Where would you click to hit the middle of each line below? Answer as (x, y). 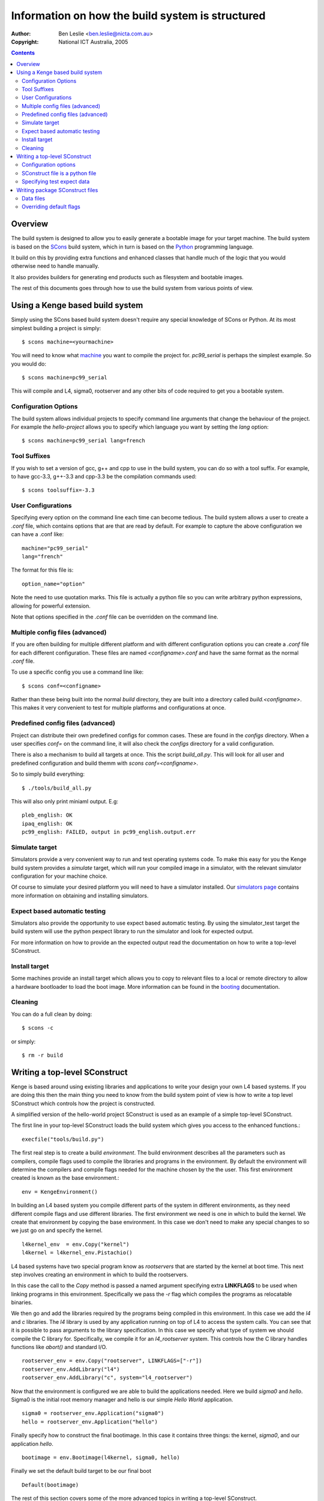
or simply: (23, 1041)
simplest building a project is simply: (56, 328)
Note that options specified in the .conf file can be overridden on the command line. (115, 617)
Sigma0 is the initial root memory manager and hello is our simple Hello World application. (122, 1400)
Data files (33, 198)
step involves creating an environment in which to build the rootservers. (100, 1274)
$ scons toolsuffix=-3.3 (58, 490)
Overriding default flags (51, 207)
